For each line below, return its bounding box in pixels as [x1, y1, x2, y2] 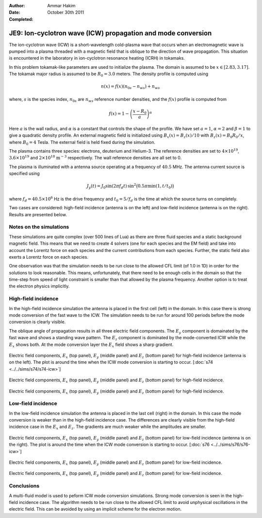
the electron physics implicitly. [9, 283, 70, 289]
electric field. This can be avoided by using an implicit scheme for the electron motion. [9, 506, 182, 512]
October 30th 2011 [47, 10, 84, 16]
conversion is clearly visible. [9, 319, 66, 325]
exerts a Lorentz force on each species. [9, 254, 88, 260]
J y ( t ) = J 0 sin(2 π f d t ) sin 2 [86, 182, 136, 190]
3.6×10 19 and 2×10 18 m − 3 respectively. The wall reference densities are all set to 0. [9, 154, 182, 161]
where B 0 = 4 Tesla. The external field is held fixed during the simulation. [9, 139, 155, 146]
